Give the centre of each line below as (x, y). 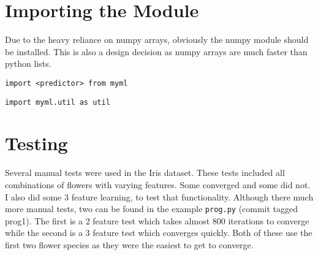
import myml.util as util (58, 102)
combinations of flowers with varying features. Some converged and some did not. (158, 184)
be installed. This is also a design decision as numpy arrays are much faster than (156, 51)
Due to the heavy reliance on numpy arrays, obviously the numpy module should (157, 40)
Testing (36, 143)
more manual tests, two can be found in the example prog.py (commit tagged (152, 209)
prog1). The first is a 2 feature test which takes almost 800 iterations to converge (157, 220)
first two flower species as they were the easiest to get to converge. (129, 244)
